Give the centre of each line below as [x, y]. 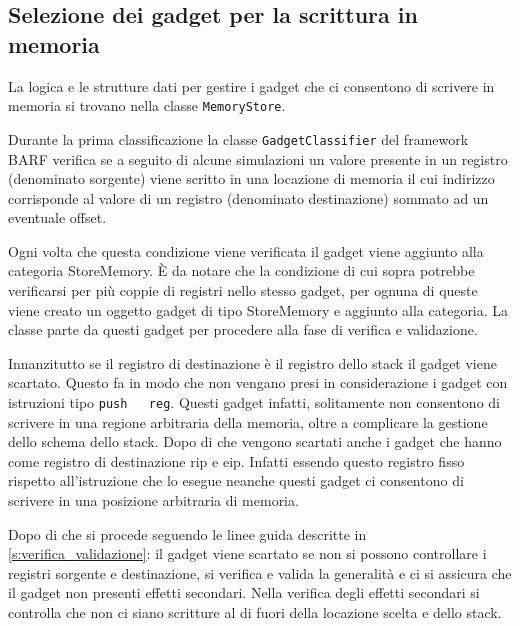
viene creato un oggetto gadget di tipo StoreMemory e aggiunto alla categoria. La [258, 309]
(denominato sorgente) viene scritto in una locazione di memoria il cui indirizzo [251, 178]
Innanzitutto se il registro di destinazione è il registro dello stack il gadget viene [252, 362]
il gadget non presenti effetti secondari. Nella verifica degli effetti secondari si [244, 592]
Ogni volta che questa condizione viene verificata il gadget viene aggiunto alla [246, 250]
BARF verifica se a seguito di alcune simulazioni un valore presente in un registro [258, 158]
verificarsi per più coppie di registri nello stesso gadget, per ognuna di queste [243, 290]
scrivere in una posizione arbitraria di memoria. [153, 500]
